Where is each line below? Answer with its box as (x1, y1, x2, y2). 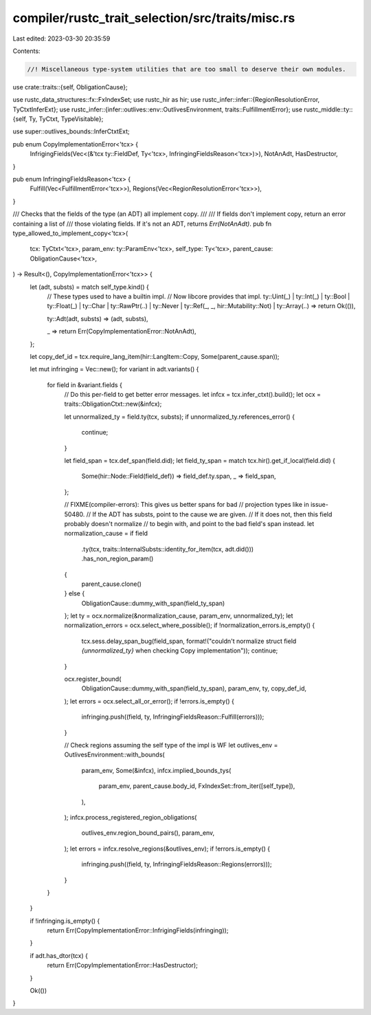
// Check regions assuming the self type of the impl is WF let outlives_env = (64, 741, 278, 749)
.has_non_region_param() (81, 554, 154, 563)
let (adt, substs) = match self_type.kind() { (30, 283, 149, 291)
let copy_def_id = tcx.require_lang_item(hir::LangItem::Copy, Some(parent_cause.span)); (30, 352, 280, 360)
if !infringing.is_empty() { (30, 917, 100, 925)
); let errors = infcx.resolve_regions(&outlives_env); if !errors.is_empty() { (64, 844, 271, 853)
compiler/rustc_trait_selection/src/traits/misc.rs (12, 10, 295, 25)
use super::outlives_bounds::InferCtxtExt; (12, 127, 130, 135)
